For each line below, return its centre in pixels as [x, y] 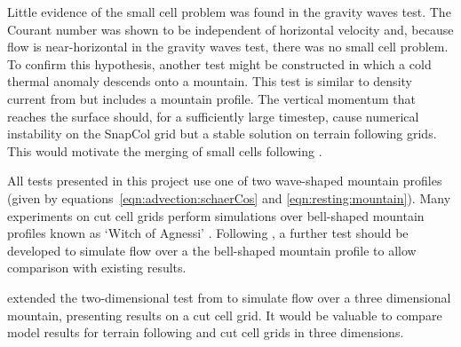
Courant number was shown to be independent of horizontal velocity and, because [230, 29]
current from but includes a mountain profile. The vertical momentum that [211, 98]
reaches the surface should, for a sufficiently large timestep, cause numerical [213, 116]
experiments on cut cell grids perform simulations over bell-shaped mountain [216, 215]
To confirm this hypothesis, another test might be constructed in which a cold [219, 63]
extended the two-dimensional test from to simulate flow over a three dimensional [229, 297]
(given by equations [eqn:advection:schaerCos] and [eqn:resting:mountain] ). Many [229, 197]
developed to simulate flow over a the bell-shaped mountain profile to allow [212, 250]
